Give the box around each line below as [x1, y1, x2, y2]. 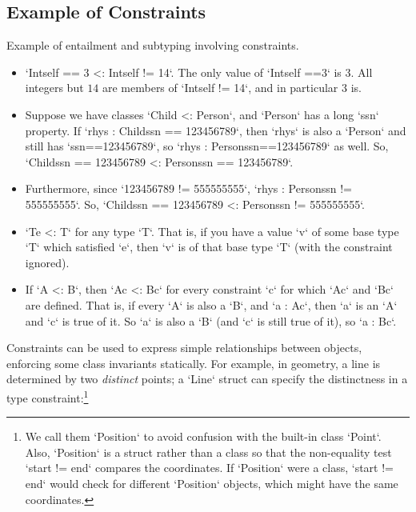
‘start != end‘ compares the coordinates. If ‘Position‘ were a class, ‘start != [25, 459, 394, 476]
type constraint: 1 [6, 386, 89, 406]
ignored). [25, 254, 70, 270]
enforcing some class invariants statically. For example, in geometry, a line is [6, 354, 381, 371]
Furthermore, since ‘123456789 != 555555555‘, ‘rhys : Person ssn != [25, 180, 352, 197]
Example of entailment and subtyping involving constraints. [6, 37, 299, 54]
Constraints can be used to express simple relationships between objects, [6, 339, 362, 356]
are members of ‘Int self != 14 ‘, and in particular [102, 79, 338, 96]
